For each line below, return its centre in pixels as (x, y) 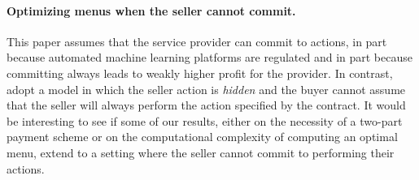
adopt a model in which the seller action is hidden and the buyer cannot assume (206, 89)
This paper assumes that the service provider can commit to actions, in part (197, 41)
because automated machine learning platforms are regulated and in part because (209, 57)
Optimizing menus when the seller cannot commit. (151, 10)
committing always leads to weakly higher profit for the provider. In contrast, (200, 73)
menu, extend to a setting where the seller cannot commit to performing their (201, 152)
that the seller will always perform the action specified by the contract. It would (206, 105)
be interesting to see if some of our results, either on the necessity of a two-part (205, 120)
